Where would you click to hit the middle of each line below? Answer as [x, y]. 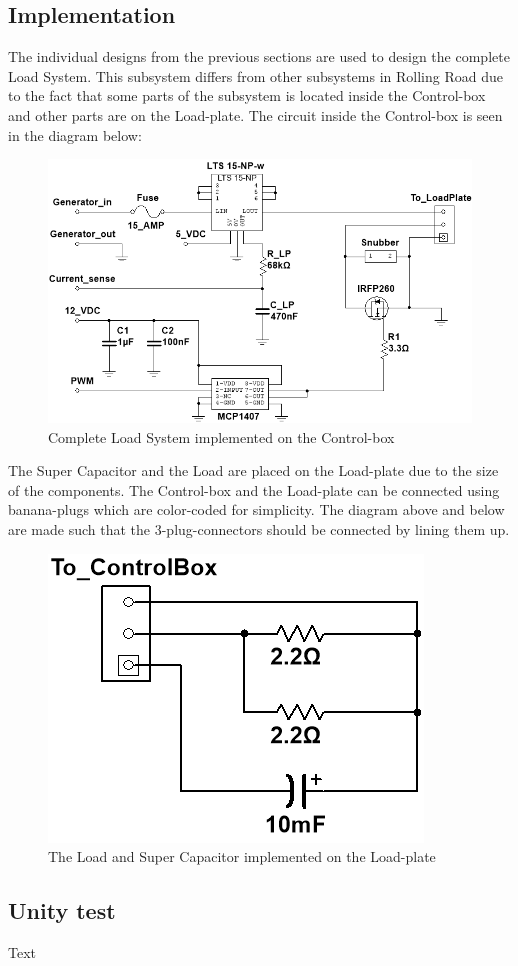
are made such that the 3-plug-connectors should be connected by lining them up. [259, 529]
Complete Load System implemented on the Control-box [221, 436]
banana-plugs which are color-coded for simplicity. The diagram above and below [256, 509]
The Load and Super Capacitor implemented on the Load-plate [242, 856]
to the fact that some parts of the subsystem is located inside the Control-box [247, 95]
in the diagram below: [75, 134]
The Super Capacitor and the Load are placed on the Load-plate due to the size [253, 470]
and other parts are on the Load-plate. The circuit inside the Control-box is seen [255, 114]
